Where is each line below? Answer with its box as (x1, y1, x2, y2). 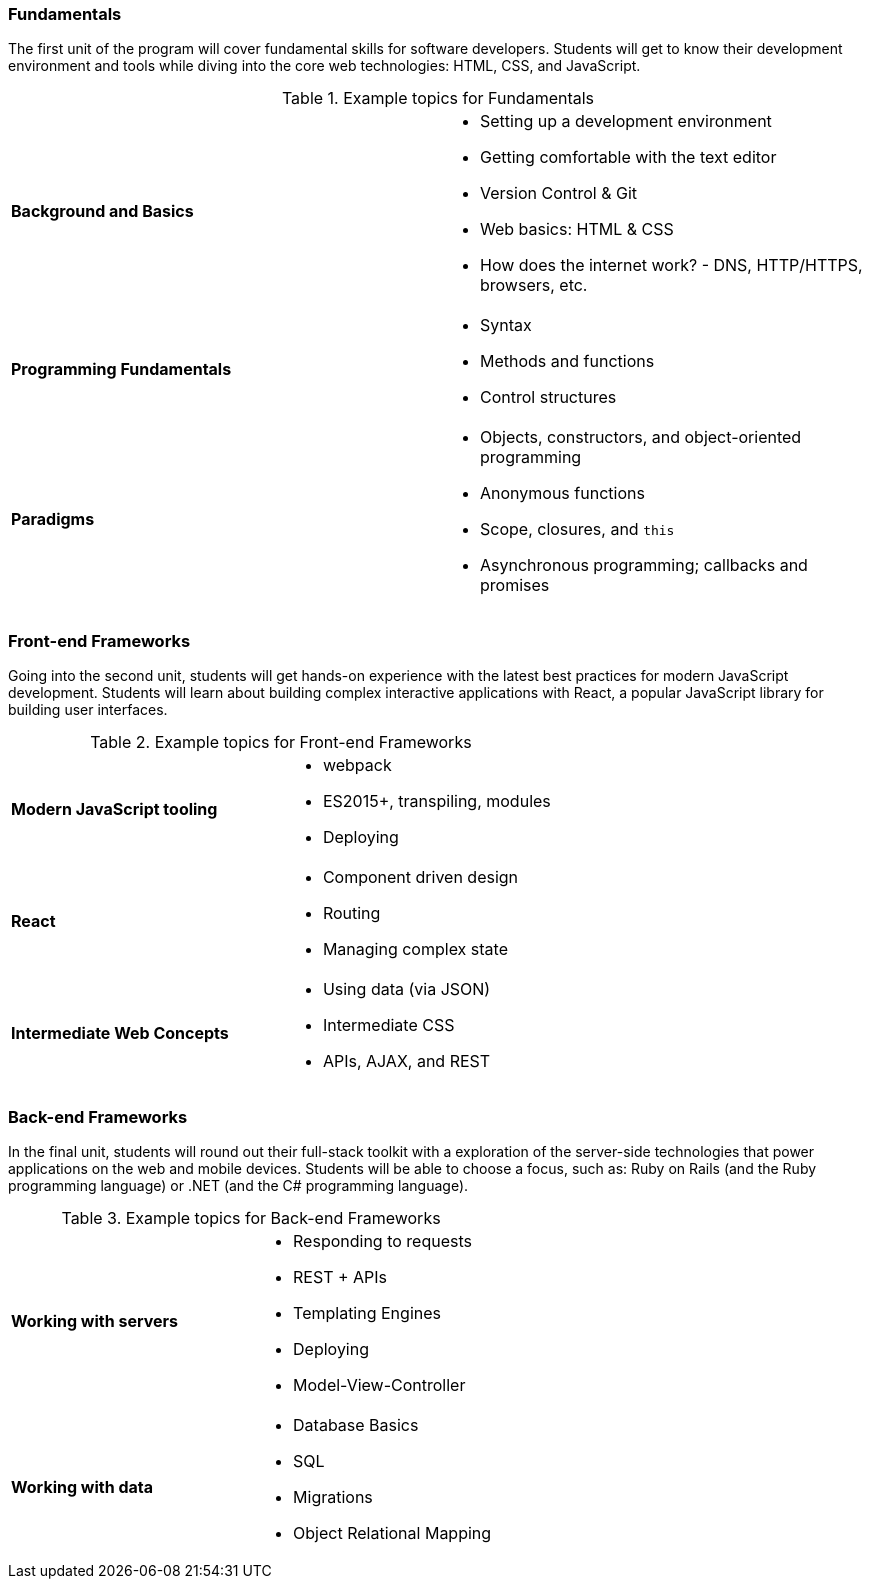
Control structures (480, 387, 617, 408)
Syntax (480, 315, 532, 336)
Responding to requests (293, 1230, 472, 1251)
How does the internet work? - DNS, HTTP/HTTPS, (480, 255, 863, 276)
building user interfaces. (8, 701, 168, 719)
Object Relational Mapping (293, 1522, 492, 1543)
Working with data (11, 1476, 154, 1497)
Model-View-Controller (293, 1374, 466, 1395)
